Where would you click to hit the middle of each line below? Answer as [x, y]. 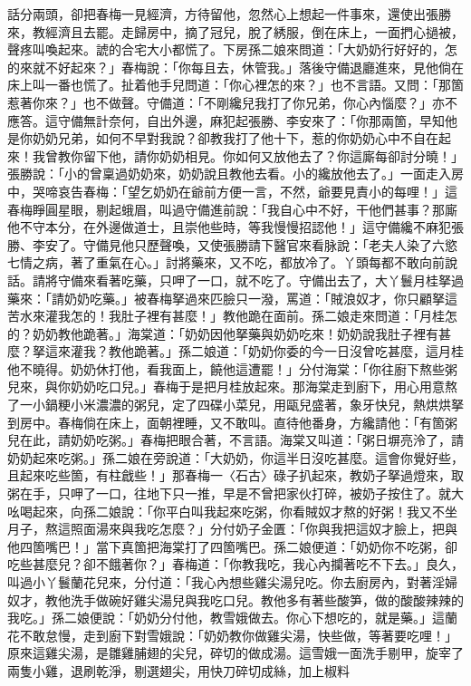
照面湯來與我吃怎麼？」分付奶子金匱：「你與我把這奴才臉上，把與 [264, 529]
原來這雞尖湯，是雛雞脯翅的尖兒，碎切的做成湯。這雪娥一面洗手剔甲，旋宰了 [235, 653]
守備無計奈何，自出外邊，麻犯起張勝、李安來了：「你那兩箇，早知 [251, 120]
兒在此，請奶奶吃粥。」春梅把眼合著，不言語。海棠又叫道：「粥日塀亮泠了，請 [235, 440]
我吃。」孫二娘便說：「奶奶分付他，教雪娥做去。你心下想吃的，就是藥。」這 [226, 618]
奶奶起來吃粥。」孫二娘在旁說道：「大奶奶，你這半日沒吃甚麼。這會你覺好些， [235, 457]
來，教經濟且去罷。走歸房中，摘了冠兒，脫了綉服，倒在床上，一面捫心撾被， [235, 31]
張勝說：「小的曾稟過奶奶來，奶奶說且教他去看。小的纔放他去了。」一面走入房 [235, 174]
